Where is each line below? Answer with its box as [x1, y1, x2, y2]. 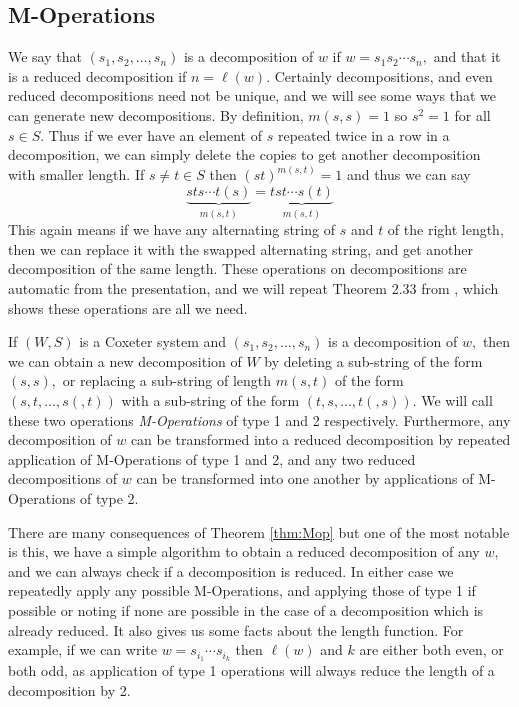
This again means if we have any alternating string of [8, 219, 335, 240]
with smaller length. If [8, 164, 145, 185]
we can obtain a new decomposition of [8, 350, 242, 371]
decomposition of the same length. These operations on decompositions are [8, 258, 467, 279]
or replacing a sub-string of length [62, 370, 272, 391]
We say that [8, 46, 82, 67]
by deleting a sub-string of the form [264, 350, 483, 371]
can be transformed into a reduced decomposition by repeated [130, 429, 511, 450]
